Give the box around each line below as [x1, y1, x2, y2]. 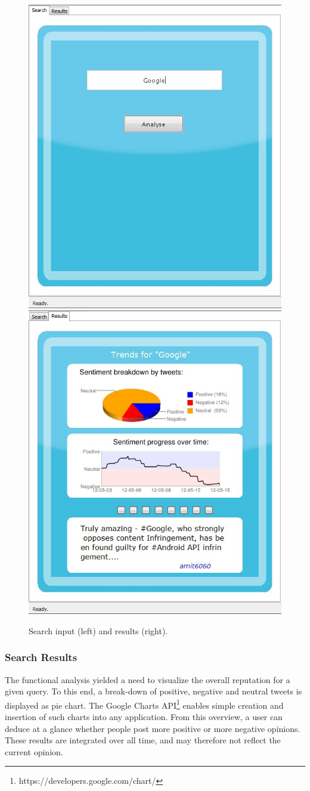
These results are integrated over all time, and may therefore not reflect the [5, 734, 281, 746]
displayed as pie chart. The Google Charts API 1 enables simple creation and [5, 697, 284, 711]
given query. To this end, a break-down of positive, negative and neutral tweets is [5, 685, 302, 697]
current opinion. [5, 745, 63, 758]
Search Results [5, 650, 77, 665]
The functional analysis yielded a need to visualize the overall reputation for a [5, 673, 290, 685]
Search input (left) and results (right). [29, 624, 168, 637]
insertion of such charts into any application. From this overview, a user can [5, 711, 283, 723]
